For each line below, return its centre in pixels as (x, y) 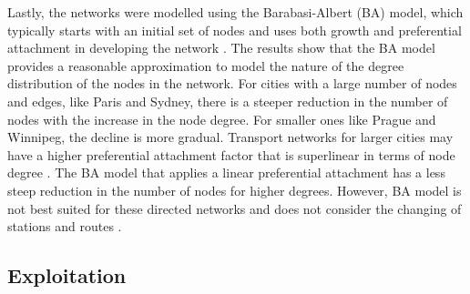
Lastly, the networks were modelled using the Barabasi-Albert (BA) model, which (235, 12)
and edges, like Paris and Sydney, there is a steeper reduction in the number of (228, 101)
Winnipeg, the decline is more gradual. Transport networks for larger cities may (230, 137)
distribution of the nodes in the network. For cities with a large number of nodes (232, 83)
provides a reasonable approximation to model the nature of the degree (206, 65)
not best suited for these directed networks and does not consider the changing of (235, 208)
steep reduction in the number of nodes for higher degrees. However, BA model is (235, 190)
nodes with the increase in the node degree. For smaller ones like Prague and (222, 119)
